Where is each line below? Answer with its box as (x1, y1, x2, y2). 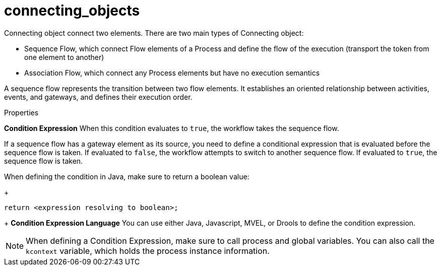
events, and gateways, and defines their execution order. (4, 92, 193, 101)
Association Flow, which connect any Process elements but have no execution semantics (24, 68, 320, 77)
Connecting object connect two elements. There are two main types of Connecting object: (4, 28, 304, 37)
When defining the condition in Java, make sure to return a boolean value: (4, 172, 249, 181)
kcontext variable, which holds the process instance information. (26, 245, 270, 256)
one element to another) (24, 52, 104, 61)
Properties (4, 108, 39, 117)
